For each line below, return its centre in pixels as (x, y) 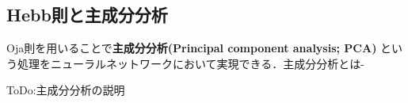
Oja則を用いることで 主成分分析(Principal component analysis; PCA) (192, 48)
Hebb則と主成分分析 (87, 15)
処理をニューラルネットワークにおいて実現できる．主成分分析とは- (191, 63)
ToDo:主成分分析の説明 (66, 90)
